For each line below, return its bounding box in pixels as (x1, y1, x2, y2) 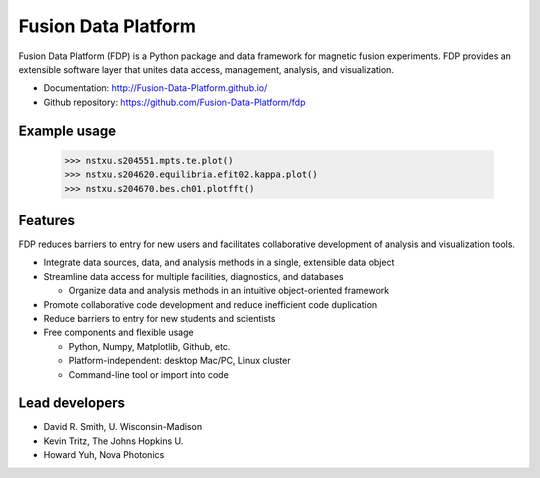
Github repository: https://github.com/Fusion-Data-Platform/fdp (43, 96, 306, 108)
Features (18, 211, 75, 229)
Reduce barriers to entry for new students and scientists (43, 312, 276, 324)
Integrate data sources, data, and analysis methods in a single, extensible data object (43, 256, 395, 269)
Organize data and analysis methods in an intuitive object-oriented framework (68, 285, 390, 297)
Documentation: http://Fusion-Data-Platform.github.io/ (43, 82, 268, 94)
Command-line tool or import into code (68, 368, 229, 380)
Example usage (18, 122, 117, 139)
